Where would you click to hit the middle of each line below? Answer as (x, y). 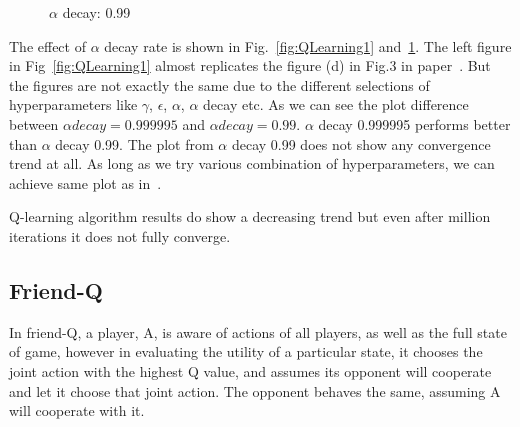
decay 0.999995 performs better (414, 123)
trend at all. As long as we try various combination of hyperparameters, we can (252, 163)
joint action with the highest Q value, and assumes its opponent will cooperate (250, 370)
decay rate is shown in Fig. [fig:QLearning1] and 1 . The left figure (308, 45)
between (34, 123)
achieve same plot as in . (85, 182)
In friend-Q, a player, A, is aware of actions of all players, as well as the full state (258, 331)
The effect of (47, 45)
